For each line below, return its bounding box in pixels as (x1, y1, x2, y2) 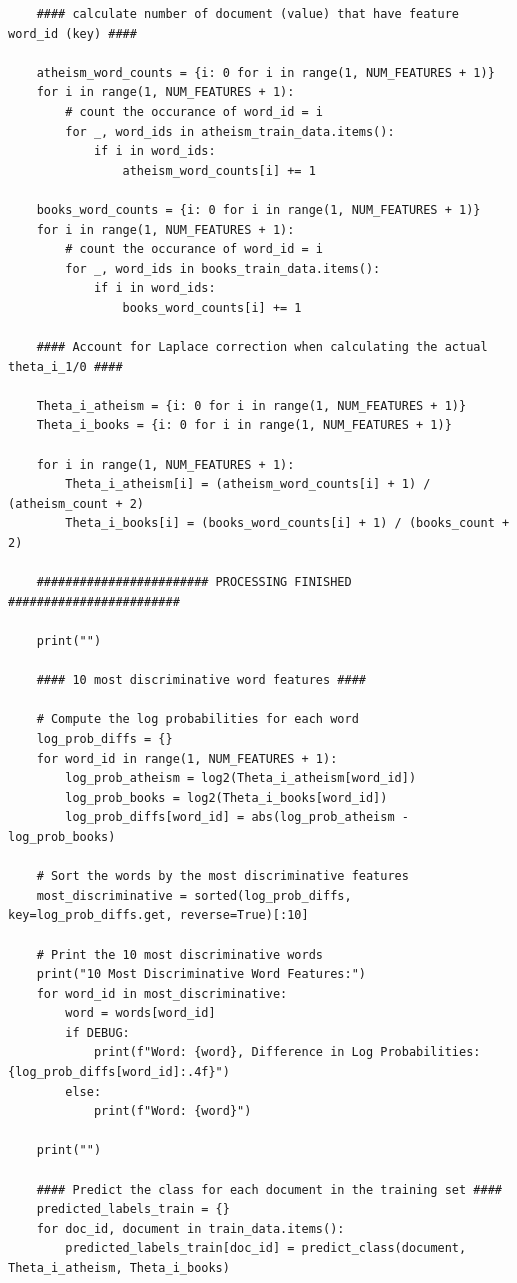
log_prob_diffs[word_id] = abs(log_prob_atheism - (65, 810, 409, 825)
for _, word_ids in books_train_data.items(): (65, 261, 381, 276)
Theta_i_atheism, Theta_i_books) (8, 1261, 230, 1275)
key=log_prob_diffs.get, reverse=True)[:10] (8, 908, 309, 923)
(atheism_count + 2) (8, 496, 145, 511)
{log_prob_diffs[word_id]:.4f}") (8, 1065, 230, 1080)
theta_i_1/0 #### (8, 359, 123, 374)
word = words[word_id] (65, 1006, 216, 1021)
